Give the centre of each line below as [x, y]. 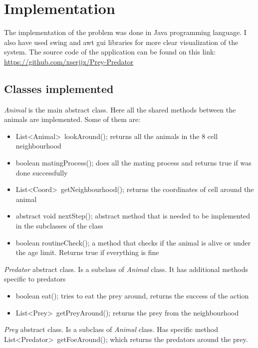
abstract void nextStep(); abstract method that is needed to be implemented [133, 216]
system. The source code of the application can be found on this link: [110, 52]
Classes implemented [59, 88]
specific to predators [35, 279]
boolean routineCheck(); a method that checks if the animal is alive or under [133, 242]
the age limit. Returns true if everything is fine [87, 252]
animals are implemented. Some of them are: [72, 119]
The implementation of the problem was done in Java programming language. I [125, 32]
